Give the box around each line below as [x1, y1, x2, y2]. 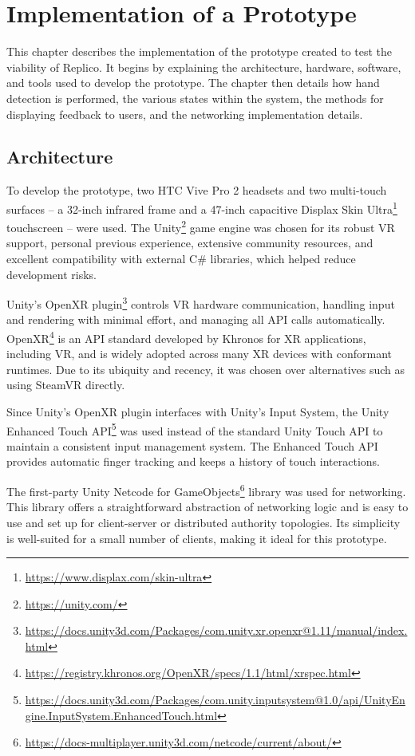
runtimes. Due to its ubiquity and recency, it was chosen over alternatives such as [6, 360, 405, 377]
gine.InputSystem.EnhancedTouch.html [25, 707, 218, 723]
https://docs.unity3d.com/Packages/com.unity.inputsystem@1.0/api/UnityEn [25, 691, 405, 708]
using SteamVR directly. [6, 376, 125, 393]
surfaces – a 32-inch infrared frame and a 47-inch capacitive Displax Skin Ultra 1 [6, 198, 397, 217]
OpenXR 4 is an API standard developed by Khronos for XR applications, [6, 328, 366, 346]
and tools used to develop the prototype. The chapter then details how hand [6, 74, 380, 91]
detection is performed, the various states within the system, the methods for [6, 89, 384, 106]
